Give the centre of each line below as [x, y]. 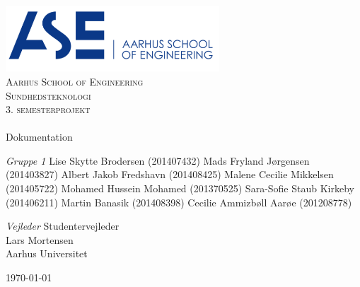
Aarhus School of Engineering [75, 81]
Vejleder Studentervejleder [63, 226]
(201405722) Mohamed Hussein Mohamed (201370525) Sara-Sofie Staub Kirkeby [180, 188]
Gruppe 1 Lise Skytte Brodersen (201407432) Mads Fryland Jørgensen [158, 160]
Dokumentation [39, 137]
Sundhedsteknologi [48, 95]
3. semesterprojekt [48, 109]
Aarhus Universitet [47, 253]
